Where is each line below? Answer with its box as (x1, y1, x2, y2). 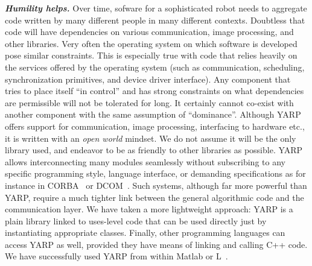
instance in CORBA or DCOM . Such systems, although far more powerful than (5, 179, 307, 191)
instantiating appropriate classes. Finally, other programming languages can (5, 226, 285, 239)
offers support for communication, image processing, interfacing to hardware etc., (5, 119, 305, 132)
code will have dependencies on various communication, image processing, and (5, 25, 294, 38)
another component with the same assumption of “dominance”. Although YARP (5, 108, 301, 121)
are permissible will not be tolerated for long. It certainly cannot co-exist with (5, 96, 294, 109)
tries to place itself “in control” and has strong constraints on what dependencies (5, 84, 304, 97)
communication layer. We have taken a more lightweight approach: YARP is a (5, 203, 293, 215)
